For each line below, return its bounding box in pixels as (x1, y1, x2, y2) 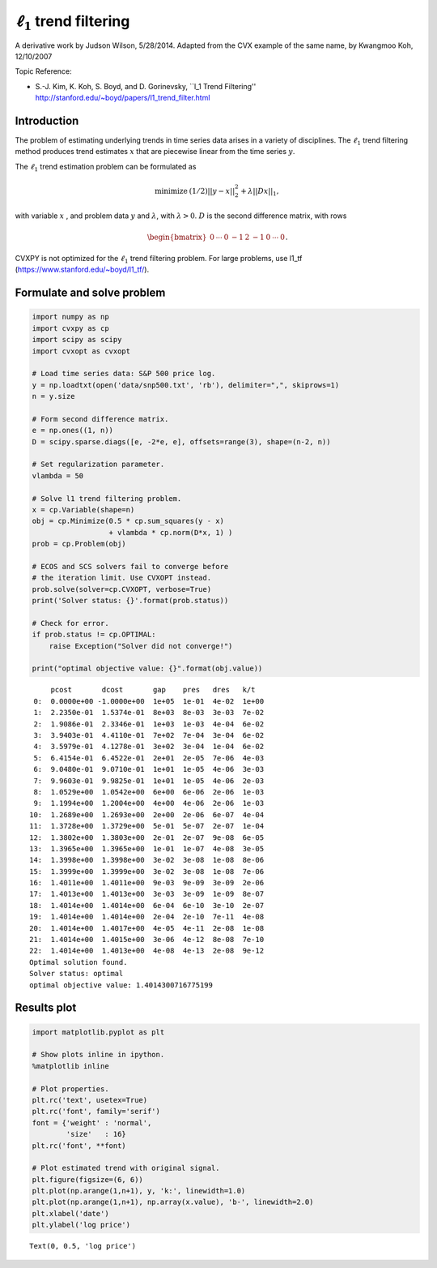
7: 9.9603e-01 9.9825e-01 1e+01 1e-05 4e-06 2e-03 (33, 776, 265, 786)
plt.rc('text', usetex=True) (32, 1095, 148, 1104)
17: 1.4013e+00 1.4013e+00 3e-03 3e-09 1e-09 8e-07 (29, 889, 265, 899)
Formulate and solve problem (15, 286, 166, 300)
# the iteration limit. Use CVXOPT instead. (32, 573, 212, 583)
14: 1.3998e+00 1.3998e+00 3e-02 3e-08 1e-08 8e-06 (29, 855, 265, 865)
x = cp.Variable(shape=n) (32, 505, 135, 514)
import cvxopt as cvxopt (32, 346, 131, 356)
